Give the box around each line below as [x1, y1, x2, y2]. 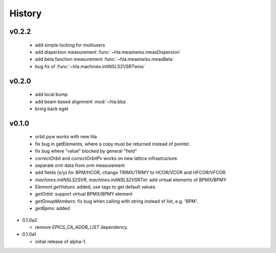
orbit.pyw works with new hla [35, 134, 97, 140]
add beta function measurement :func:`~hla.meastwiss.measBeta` [35, 56, 174, 62]
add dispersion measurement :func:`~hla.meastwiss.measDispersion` [35, 49, 181, 55]
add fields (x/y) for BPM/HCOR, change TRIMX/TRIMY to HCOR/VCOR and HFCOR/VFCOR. [35, 170, 227, 176]
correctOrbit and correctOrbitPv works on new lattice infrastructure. [35, 155, 178, 161]
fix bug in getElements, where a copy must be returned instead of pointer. [35, 141, 191, 147]
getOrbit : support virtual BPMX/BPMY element [35, 191, 133, 197]
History [9, 8, 42, 19]
